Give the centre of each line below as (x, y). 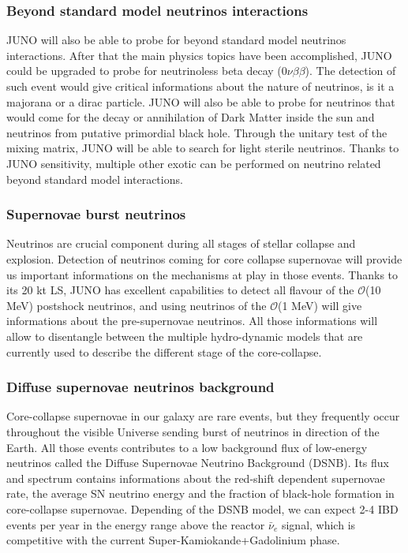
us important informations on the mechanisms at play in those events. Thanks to (202, 274)
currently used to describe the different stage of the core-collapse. (164, 351)
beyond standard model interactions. (95, 179)
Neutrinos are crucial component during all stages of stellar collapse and (181, 243)
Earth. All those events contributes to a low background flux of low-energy (187, 447)
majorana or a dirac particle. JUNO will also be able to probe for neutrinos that (201, 101)
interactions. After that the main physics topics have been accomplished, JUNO (199, 55)
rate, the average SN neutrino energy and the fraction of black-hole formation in (200, 493)
